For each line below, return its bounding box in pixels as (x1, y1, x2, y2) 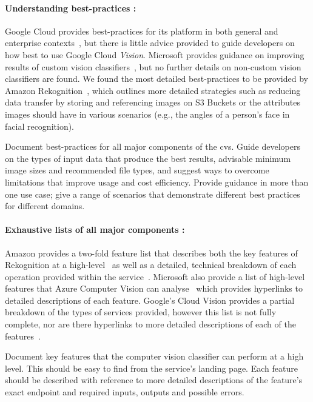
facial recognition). (5, 119, 75, 132)
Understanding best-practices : (5, 1, 136, 14)
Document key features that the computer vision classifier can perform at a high (5, 350, 304, 363)
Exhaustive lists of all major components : (5, 223, 185, 236)
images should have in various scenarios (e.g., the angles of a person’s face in (5, 107, 290, 120)
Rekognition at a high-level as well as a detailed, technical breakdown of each (5, 258, 297, 271)
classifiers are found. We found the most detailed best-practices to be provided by (5, 72, 308, 85)
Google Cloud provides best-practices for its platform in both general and (5, 24, 278, 37)
